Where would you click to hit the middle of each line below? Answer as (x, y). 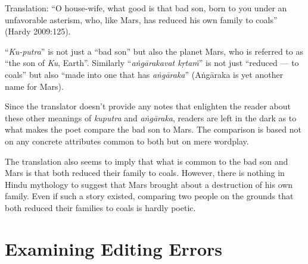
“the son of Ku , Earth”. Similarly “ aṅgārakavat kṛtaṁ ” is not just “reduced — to (152, 63)
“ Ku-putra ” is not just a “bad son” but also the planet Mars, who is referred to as (154, 51)
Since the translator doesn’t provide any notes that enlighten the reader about (148, 106)
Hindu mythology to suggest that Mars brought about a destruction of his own (149, 184)
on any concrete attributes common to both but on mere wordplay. (127, 141)
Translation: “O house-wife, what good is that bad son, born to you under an (146, 8)
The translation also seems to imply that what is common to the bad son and (147, 161)
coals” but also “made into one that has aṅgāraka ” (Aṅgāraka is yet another (144, 74)
